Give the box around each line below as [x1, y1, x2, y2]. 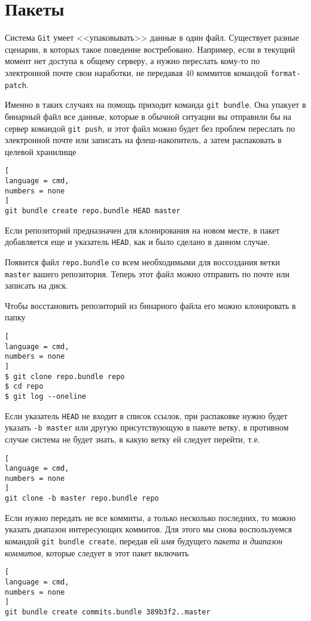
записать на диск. [5, 279, 68, 292]
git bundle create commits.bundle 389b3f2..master [5, 607, 211, 616]
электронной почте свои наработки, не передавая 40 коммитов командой [5, 66, 268, 78]
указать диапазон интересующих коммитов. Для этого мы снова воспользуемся [5, 523, 292, 535]
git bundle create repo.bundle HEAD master [5, 207, 181, 215]
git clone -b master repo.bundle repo [5, 494, 159, 503]
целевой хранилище [5, 145, 77, 157]
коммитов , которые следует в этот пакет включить [5, 546, 189, 559]
